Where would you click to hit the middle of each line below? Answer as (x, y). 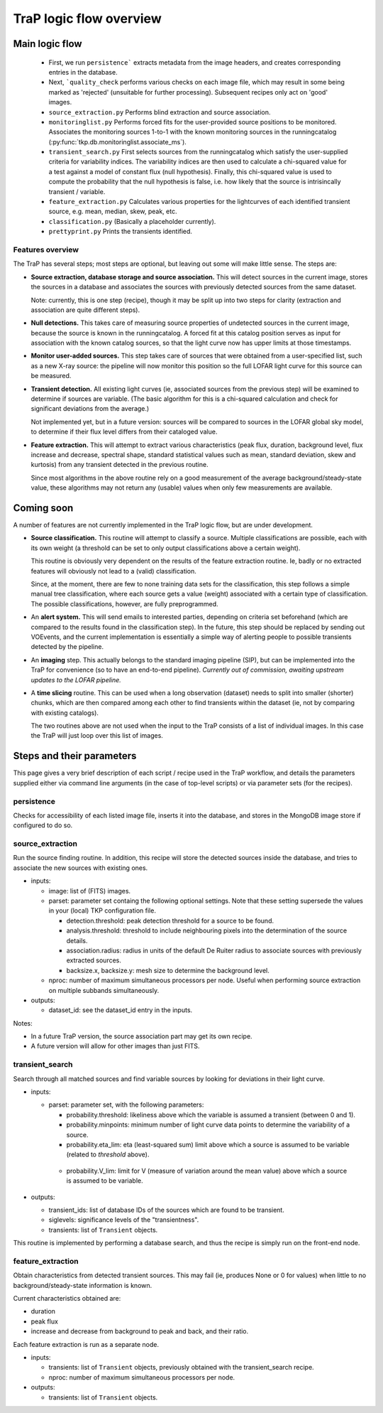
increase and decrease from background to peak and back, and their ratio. (140, 1331)
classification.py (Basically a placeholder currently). (132, 221)
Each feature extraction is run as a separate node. (86, 1344)
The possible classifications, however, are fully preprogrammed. (125, 603)
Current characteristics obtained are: (67, 1299)
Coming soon (43, 508)
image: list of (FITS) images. (90, 891)
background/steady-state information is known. (83, 1285)
